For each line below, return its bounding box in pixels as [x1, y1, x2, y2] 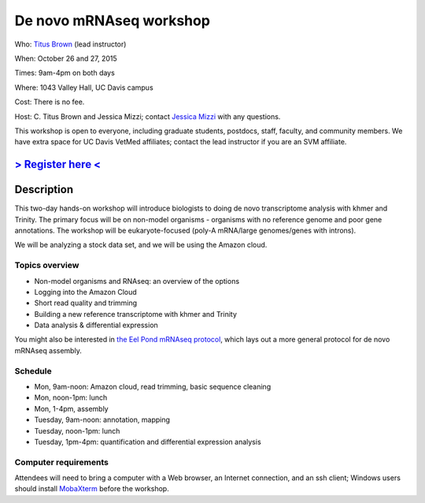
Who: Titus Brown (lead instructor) [14, 39, 127, 49]
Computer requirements [14, 456, 109, 468]
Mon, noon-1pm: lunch [34, 393, 108, 402]
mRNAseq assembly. [14, 345, 82, 355]
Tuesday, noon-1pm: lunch [34, 426, 120, 435]
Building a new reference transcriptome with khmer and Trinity [34, 309, 238, 319]
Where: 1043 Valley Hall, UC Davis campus [14, 83, 153, 92]
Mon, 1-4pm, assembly [34, 404, 109, 413]
